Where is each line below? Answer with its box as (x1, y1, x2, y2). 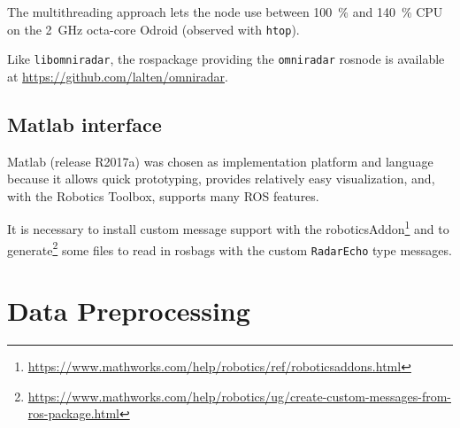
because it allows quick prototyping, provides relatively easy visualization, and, (7, 169, 435, 188)
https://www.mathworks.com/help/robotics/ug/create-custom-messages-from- (27, 386, 451, 405)
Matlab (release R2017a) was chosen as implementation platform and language (7, 152, 433, 170)
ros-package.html (27, 404, 119, 423)
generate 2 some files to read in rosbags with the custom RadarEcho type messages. (7, 237, 452, 259)
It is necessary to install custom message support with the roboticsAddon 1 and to (7, 217, 449, 238)
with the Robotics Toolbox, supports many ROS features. (7, 186, 319, 205)
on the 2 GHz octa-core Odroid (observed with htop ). (7, 19, 300, 38)
